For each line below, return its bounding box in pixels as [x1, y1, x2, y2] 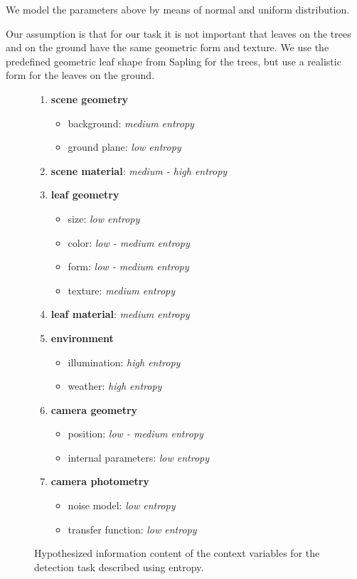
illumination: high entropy [68, 354, 181, 369]
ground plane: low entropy [68, 139, 181, 154]
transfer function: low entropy [68, 521, 197, 536]
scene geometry [50, 91, 129, 106]
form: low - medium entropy [68, 259, 189, 274]
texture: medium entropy [68, 282, 176, 297]
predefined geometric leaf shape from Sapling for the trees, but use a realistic [6, 53, 341, 68]
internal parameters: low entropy [68, 450, 210, 464]
